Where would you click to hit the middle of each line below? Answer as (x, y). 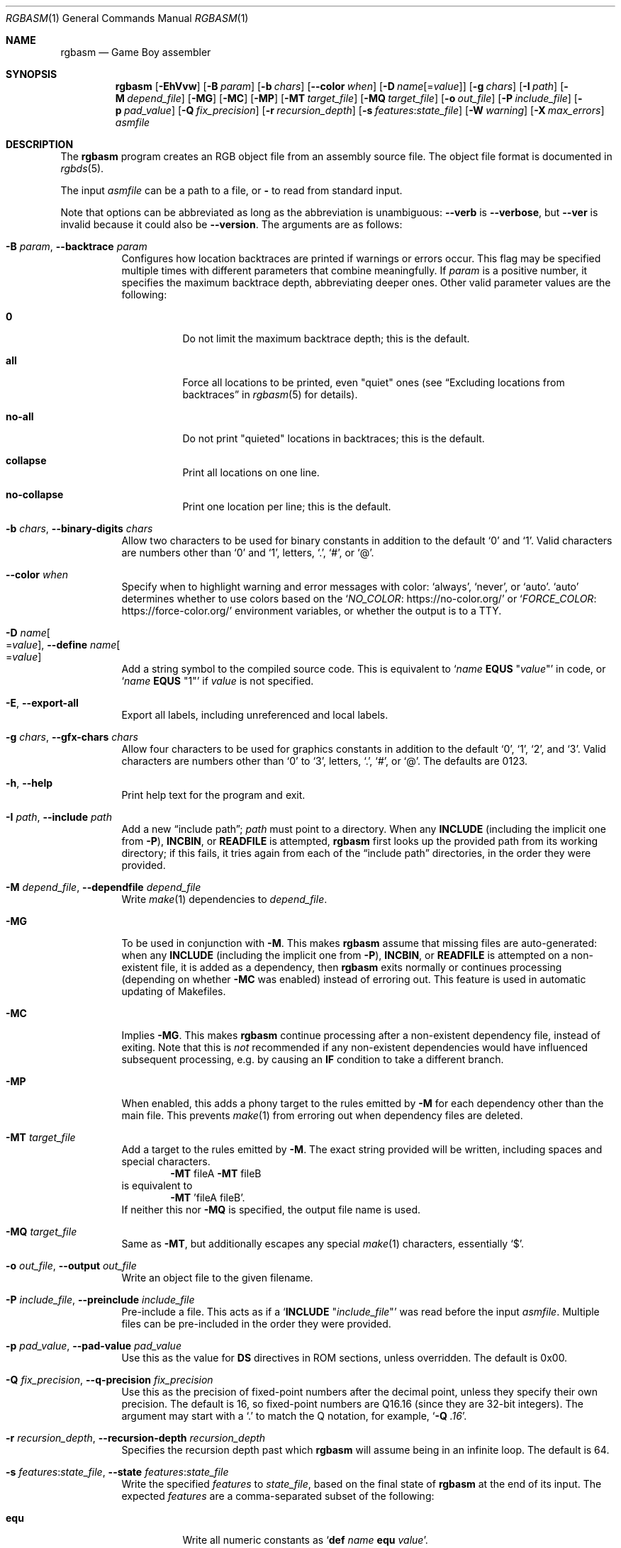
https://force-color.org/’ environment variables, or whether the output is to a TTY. (312, 611)
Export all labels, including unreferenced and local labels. (255, 715)
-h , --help (29, 783)
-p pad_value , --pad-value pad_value (94, 1346)
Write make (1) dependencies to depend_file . (224, 899)
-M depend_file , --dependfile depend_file (103, 887)
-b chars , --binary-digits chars (79, 528)
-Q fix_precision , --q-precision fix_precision (110, 1380)
